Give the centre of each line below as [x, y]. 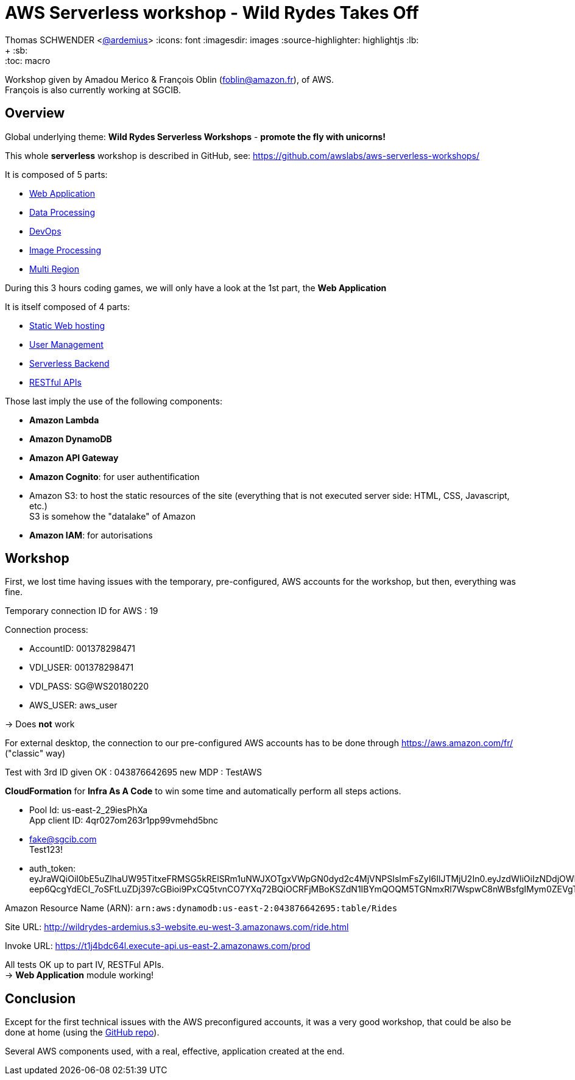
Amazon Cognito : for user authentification [115, 476]
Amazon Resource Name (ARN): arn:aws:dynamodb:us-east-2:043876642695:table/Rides [201, 908]
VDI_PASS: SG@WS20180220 [89, 686]
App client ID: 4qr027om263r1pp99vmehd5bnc [124, 821]
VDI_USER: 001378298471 [82, 668]
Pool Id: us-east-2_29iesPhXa [89, 810]
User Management [66, 344]
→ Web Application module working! [79, 975]
